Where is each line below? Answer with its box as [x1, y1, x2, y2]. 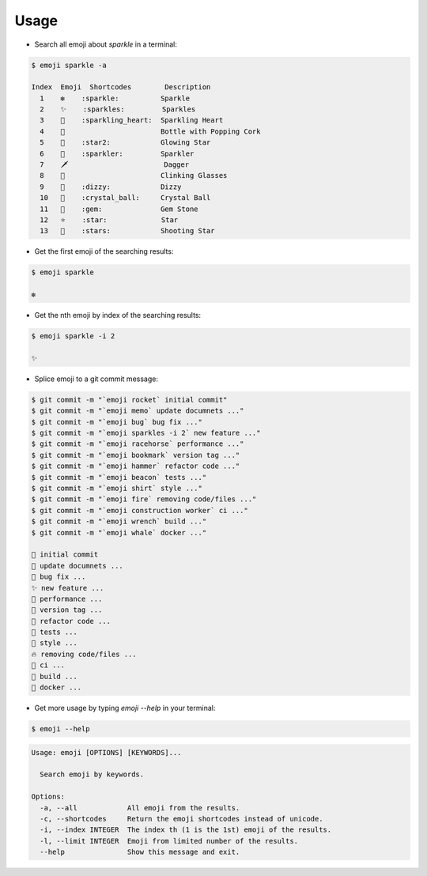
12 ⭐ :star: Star [40, 216, 179, 225]
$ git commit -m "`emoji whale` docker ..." [31, 528, 207, 537]
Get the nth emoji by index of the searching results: [34, 311, 202, 320]
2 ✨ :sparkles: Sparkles [40, 105, 196, 114]
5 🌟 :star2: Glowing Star [40, 138, 211, 147]
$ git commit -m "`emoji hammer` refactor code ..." [31, 462, 240, 470]
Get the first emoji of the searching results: [34, 247, 174, 256]
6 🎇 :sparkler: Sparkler [40, 149, 195, 158]
